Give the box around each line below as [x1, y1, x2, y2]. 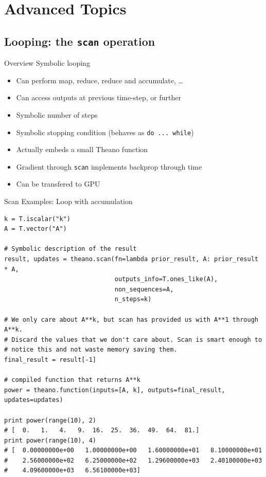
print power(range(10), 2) [4, 416, 96, 424]
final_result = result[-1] [4, 356, 96, 363]
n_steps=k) [114, 296, 152, 303]
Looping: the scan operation [4, 33, 155, 49]
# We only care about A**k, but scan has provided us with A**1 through [4, 316, 258, 323]
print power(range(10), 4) [4, 436, 96, 444]
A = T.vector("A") [4, 225, 67, 233]
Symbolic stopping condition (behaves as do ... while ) [16, 126, 194, 137]
